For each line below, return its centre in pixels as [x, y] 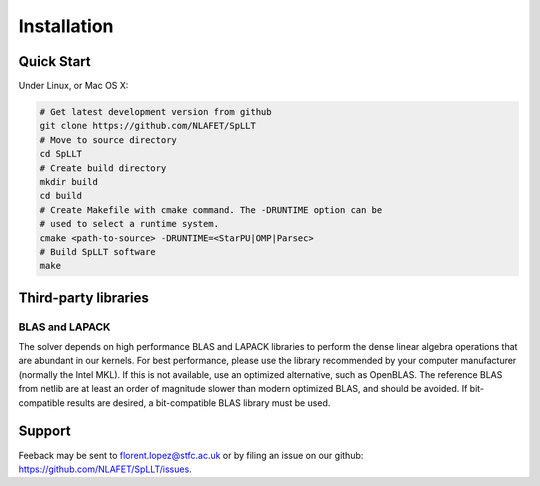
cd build [61, 196]
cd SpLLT [61, 154]
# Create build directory [103, 168]
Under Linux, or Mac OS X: [73, 86]
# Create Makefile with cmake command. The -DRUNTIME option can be [211, 209]
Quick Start [54, 61]
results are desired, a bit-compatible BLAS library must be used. [198, 402]
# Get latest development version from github [155, 112]
